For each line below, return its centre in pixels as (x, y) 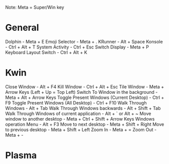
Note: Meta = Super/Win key (35, 7)
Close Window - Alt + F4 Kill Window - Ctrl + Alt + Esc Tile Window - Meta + (85, 87)
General (22, 28)
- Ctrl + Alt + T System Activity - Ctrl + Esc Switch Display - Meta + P (77, 47)
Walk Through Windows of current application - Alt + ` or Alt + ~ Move (78, 114)
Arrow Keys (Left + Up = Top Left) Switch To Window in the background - (81, 92)
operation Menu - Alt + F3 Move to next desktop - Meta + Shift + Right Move (85, 124)
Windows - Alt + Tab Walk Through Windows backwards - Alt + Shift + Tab (83, 108)
